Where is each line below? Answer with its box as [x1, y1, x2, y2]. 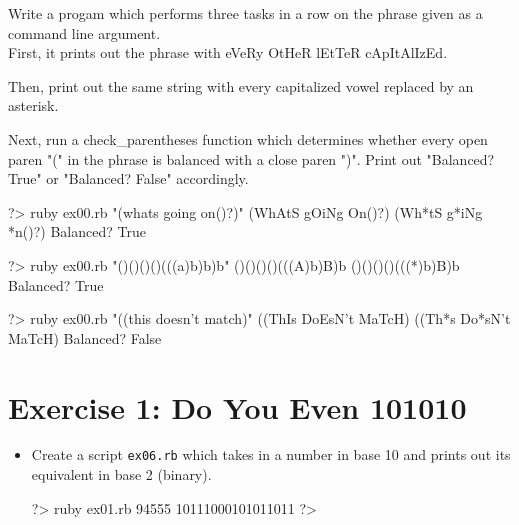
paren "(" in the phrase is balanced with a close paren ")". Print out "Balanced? [8, 148, 495, 169]
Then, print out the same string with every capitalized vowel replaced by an [8, 75, 474, 96]
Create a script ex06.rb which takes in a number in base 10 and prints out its [31, 444, 511, 465]
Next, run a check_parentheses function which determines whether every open [8, 128, 488, 149]
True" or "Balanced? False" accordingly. [8, 168, 249, 189]
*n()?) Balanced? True [8, 221, 146, 242]
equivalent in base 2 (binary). [31, 464, 212, 485]
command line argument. [8, 22, 161, 43]
